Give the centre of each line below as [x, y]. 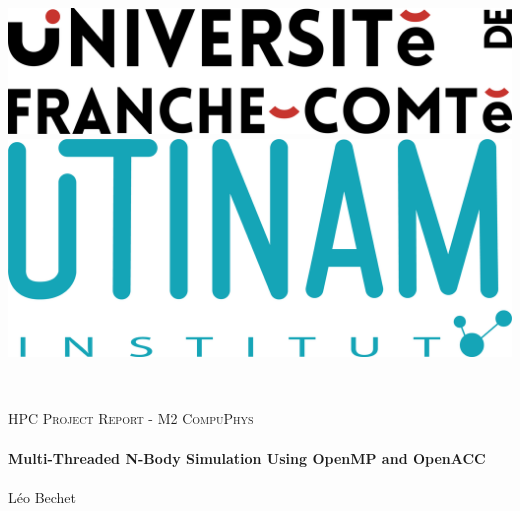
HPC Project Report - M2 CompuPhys [131, 418]
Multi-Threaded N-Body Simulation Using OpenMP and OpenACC [247, 457]
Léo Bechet [42, 496]
